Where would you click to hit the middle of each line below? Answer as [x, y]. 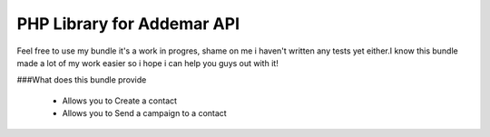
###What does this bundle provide [82, 80]
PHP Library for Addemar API [128, 24]
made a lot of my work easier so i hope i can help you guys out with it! [147, 63]
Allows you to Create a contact [119, 101]
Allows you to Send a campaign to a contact [144, 113]
